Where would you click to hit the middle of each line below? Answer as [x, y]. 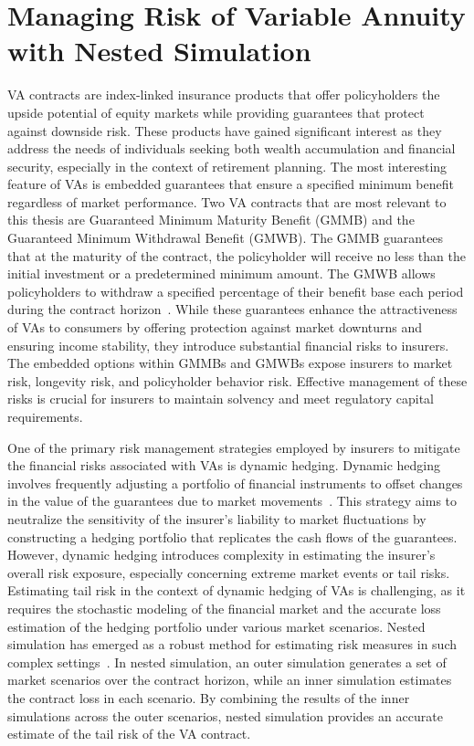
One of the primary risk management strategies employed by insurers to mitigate [234, 447]
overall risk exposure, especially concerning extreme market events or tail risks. [229, 572]
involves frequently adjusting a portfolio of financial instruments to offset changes [235, 483]
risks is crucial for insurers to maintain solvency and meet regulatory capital [221, 399]
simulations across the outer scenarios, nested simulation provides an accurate [225, 715]
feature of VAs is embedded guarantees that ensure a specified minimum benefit [231, 184]
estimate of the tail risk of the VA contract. [129, 734]
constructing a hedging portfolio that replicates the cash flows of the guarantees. [232, 536]
